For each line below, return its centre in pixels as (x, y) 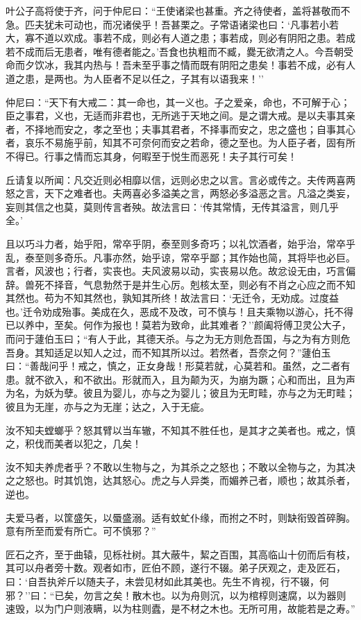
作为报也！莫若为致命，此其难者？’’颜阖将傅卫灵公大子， (222, 325)
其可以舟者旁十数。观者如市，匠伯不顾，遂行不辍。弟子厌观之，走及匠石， (176, 568)
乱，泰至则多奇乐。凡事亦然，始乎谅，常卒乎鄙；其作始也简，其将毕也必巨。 (180, 257)
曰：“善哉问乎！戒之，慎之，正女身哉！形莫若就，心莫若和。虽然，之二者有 (178, 366)
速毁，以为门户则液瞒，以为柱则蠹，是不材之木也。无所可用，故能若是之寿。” (180, 609)
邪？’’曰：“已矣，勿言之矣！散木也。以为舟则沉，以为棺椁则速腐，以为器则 (176, 595)
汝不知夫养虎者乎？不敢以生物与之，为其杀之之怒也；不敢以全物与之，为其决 (180, 466)
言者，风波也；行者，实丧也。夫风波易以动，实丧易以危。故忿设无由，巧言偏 (180, 271)
